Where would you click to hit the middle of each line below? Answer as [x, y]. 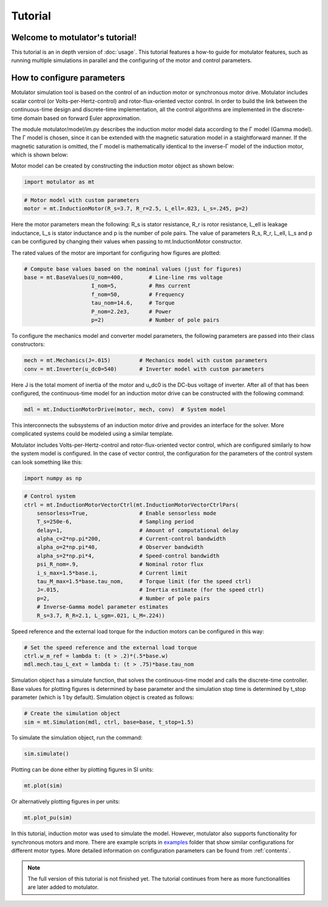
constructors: [28, 345]
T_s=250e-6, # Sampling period [115, 522]
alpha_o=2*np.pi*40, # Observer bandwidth [120, 547]
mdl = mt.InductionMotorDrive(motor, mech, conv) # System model [125, 410]
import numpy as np [53, 478]
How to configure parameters [68, 78]
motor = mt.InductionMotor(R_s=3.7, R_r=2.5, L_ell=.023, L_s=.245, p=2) [136, 209]
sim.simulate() [46, 754]
